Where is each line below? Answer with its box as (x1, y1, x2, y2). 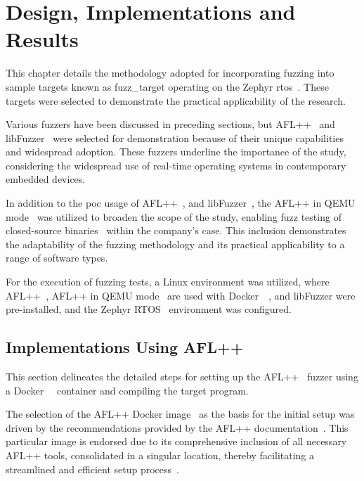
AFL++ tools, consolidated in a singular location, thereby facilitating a (6, 447, 315, 462)
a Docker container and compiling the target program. (6, 383, 249, 397)
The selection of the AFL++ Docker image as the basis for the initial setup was (6, 406, 355, 421)
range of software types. (6, 250, 108, 265)
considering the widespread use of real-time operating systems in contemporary (6, 158, 346, 172)
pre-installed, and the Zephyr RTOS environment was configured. (6, 302, 292, 316)
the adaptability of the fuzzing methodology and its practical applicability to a (6, 236, 345, 251)
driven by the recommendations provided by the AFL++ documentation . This (6, 420, 349, 435)
